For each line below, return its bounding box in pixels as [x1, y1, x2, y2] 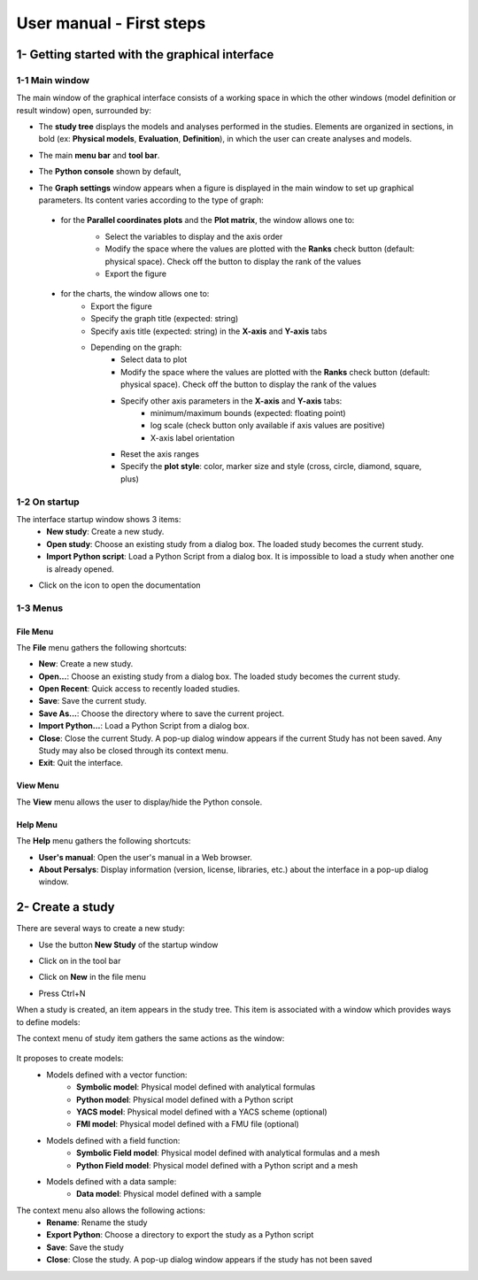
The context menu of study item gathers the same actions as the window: [16, 1033, 285, 1044]
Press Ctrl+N [38, 988, 86, 999]
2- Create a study [16, 899, 115, 915]
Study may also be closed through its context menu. [38, 745, 229, 756]
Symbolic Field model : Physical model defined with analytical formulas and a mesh [76, 1147, 381, 1159]
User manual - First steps [16, 13, 206, 33]
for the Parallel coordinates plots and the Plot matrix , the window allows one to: [60, 215, 355, 226]
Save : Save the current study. [38, 696, 147, 706]
